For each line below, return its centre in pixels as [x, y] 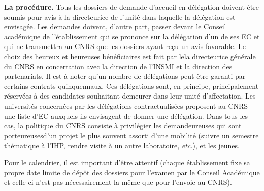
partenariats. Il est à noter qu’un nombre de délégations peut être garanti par [125, 76]
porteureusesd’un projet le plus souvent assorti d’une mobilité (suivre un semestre [131, 135]
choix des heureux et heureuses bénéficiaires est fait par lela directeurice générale [130, 56]
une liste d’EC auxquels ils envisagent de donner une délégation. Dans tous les [126, 115]
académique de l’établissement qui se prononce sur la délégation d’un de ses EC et [132, 36]
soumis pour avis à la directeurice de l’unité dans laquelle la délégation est [120, 16]
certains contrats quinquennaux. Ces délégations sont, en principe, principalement [131, 86]
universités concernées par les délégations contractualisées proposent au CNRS [126, 105]
